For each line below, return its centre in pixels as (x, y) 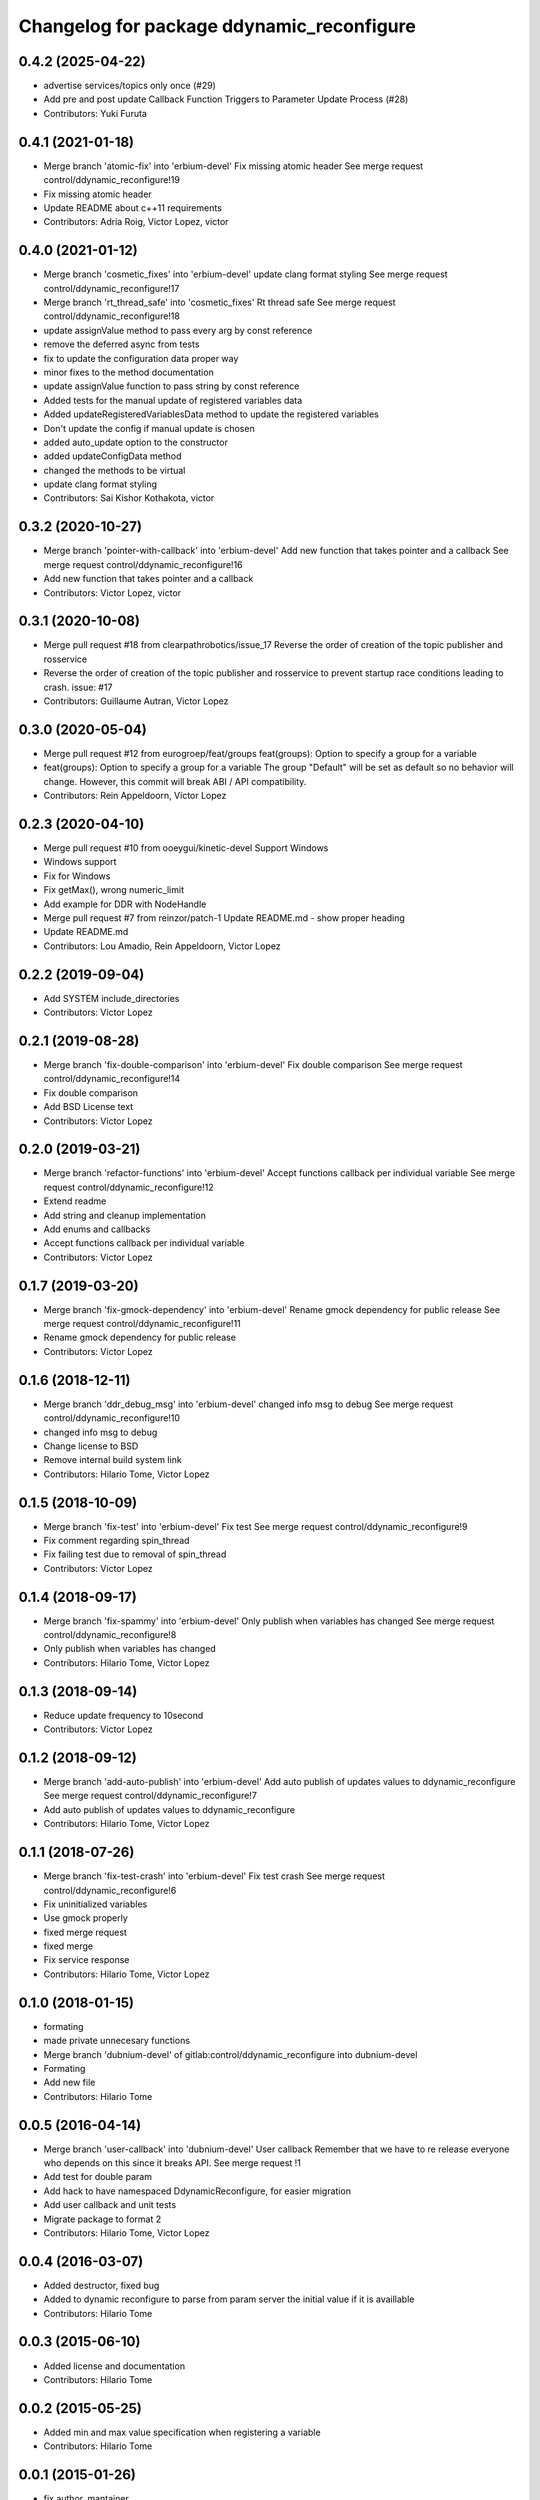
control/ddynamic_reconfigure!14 (112, 1079)
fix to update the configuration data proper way (141, 358)
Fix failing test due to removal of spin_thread (135, 1554)
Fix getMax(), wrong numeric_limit (114, 890)
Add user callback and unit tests (110, 2205)
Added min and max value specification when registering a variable (182, 2432)
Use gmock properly (86, 1918)
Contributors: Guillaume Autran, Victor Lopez (136, 701)
